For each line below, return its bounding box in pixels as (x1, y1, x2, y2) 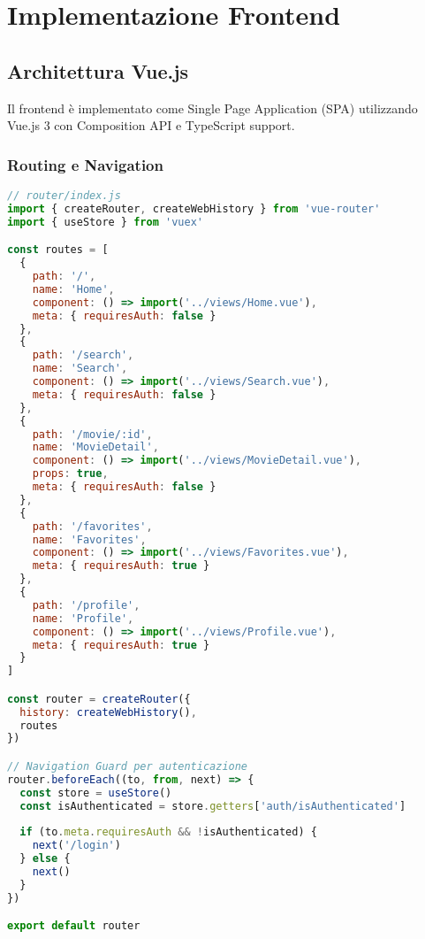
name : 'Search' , (32, 362, 128, 375)
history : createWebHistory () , (19, 705, 197, 719)
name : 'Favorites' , (32, 533, 147, 546)
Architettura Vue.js (7, 57, 189, 84)
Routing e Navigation (7, 153, 163, 175)
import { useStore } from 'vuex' (7, 215, 203, 228)
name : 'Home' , (32, 282, 115, 296)
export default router (7, 920, 140, 933)
